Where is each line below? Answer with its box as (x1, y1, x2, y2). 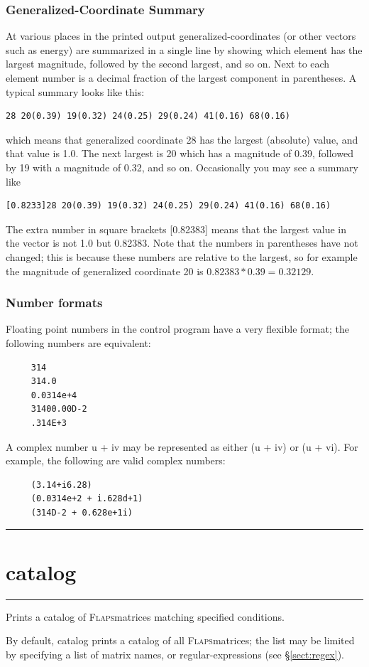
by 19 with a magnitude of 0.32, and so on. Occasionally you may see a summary (6, 159, 358, 174)
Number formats (6, 294, 103, 311)
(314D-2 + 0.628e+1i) (31, 507, 133, 518)
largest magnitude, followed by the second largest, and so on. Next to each (6, 56, 330, 71)
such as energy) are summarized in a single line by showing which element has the (6, 42, 363, 57)
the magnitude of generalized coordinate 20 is (6, 263, 204, 278)
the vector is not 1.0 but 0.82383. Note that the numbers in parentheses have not (6, 235, 358, 250)
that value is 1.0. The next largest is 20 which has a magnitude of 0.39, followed (6, 146, 353, 161)
